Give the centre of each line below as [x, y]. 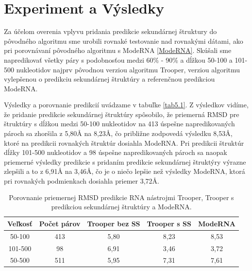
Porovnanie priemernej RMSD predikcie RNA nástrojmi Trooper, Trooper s [121, 197]
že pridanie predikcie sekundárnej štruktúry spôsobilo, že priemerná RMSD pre [122, 114]
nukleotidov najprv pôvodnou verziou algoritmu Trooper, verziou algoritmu [128, 69]
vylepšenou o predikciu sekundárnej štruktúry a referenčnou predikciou [109, 79]
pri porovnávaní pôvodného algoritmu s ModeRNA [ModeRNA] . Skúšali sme [118, 50]
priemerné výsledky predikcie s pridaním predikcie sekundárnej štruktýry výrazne [125, 161]
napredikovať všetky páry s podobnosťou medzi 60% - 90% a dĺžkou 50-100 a [118, 59]
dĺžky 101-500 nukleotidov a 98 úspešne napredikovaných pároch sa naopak [116, 152]
